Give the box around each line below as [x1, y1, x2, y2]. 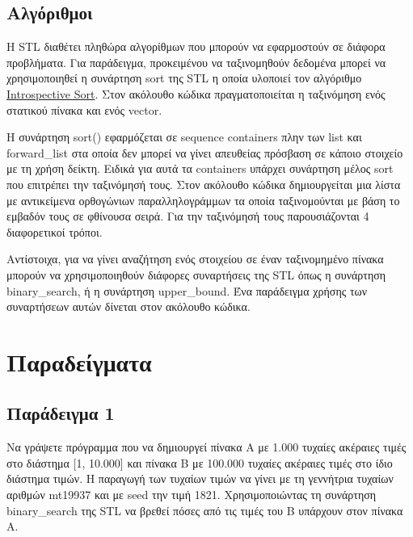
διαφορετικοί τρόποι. [6, 223, 103, 240]
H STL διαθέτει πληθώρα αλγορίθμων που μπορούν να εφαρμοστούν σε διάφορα [6, 38, 386, 55]
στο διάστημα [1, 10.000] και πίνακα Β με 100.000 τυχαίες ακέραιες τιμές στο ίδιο [6, 454, 393, 471]
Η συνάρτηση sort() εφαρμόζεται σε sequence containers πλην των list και [6, 128, 362, 145]
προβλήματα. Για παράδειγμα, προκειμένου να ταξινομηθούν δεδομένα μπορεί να [6, 53, 386, 70]
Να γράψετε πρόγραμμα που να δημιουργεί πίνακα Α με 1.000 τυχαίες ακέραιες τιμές [6, 438, 407, 455]
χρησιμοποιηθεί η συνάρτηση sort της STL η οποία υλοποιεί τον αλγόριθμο [6, 69, 362, 86]
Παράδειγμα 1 [6, 401, 115, 426]
